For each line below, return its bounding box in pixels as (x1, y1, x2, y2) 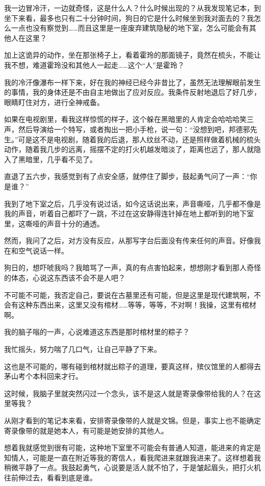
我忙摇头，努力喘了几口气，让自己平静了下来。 (4, 344, 161, 354)
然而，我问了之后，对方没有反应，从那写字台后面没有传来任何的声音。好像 (4, 235, 254, 246)
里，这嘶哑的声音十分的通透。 (4, 218, 104, 228)
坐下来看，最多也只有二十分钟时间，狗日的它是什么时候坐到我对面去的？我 (4, 12, 254, 23)
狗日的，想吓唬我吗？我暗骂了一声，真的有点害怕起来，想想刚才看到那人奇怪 (4, 262, 261, 273)
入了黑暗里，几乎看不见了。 (4, 154, 97, 164)
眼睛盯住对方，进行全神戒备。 (4, 96, 104, 107)
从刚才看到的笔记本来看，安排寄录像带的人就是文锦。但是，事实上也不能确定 (4, 415, 261, 425)
